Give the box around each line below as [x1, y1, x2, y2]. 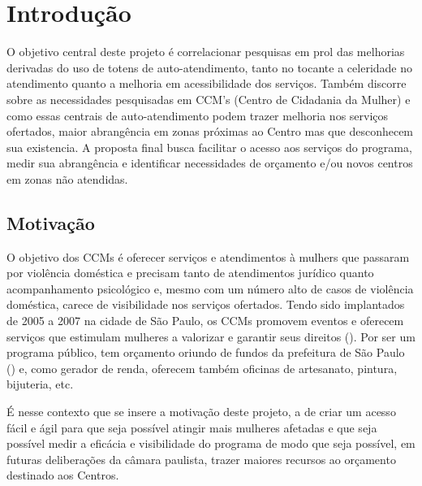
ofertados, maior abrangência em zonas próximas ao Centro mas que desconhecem [6, 123, 414, 140]
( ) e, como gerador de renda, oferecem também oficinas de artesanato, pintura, [6, 359, 398, 376]
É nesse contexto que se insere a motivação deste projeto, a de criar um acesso [6, 403, 396, 420]
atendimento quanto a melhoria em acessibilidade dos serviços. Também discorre [6, 75, 407, 92]
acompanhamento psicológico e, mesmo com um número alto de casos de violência [6, 280, 414, 297]
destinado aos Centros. [6, 466, 119, 484]
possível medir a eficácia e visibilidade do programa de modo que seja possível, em [6, 435, 416, 452]
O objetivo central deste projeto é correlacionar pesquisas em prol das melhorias [6, 43, 405, 60]
